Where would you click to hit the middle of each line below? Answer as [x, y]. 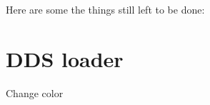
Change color [35, 92]
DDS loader [65, 58]
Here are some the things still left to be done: [105, 9]
